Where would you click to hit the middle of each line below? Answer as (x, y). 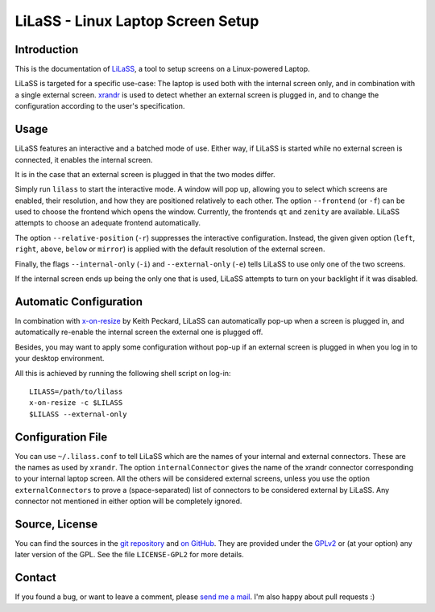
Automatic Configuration (79, 302)
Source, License (56, 524)
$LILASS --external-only (78, 414)
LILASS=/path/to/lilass (76, 391)
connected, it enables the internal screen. (84, 159)
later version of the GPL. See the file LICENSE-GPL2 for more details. (130, 555)
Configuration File (61, 437)
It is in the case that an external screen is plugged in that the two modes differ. (145, 174)
